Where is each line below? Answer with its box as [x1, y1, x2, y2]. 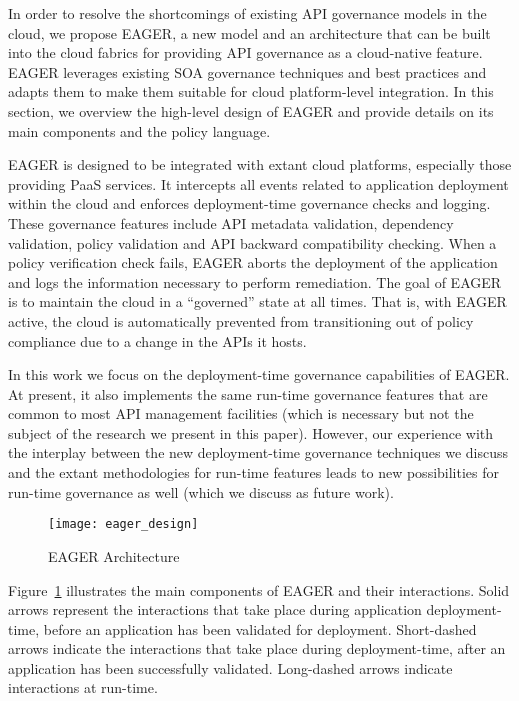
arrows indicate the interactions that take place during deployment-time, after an [8, 638, 506, 659]
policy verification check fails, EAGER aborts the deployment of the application [8, 252, 498, 273]
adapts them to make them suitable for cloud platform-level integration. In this [8, 81, 494, 102]
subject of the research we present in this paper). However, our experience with [8, 422, 494, 443]
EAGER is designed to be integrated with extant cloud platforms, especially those [8, 154, 512, 175]
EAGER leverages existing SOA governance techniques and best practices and [8, 61, 487, 82]
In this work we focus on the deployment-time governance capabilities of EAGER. [8, 364, 510, 385]
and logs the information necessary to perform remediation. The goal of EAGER [8, 271, 502, 292]
